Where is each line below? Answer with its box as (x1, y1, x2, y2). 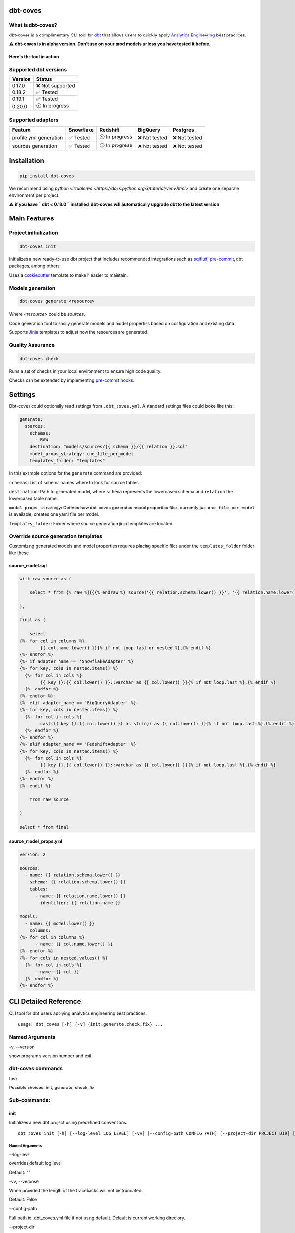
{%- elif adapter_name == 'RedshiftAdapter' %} (19, 741, 136, 747)
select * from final (19, 824, 69, 830)
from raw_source (29, 797, 69, 802)
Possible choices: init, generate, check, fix (9, 1085, 95, 1090)
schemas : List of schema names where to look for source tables (9, 479, 139, 485)
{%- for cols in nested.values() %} (19, 955, 108, 961)
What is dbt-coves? (9, 22, 57, 29)
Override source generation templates (9, 533, 103, 540)
